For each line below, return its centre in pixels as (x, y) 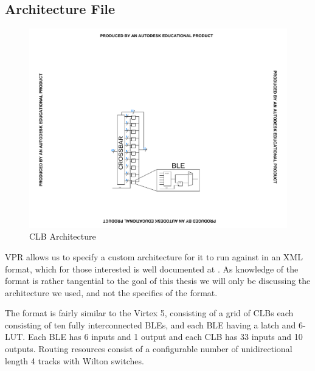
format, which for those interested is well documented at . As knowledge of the (152, 269)
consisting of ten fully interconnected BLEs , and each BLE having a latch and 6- (155, 324)
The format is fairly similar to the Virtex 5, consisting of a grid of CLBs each (149, 313)
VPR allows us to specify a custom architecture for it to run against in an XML (154, 256)
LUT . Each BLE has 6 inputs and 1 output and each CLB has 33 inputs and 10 (154, 337)
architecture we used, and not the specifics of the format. (111, 292)
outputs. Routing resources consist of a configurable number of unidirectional (149, 349)
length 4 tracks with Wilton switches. (74, 360)
